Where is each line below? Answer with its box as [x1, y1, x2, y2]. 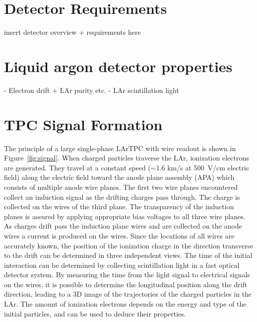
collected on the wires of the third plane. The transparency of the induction [4, 201, 234, 212]
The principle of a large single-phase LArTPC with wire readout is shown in [4, 143, 236, 153]
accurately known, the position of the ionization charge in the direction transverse [4, 240, 254, 250]
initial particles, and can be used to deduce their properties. [4, 308, 186, 319]
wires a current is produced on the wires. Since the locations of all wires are [4, 230, 235, 241]
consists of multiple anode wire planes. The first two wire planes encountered [4, 181, 238, 192]
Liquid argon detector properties [4, 56, 233, 76]
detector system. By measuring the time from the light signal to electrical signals [4, 269, 250, 280]
